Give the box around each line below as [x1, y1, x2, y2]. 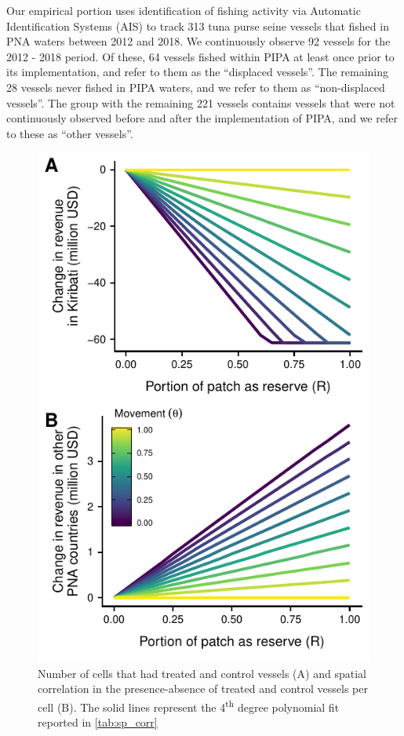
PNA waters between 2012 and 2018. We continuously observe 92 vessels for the [6, 33, 391, 49]
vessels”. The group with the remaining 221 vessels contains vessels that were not [6, 94, 395, 111]
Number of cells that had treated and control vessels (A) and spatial [38, 665, 366, 681]
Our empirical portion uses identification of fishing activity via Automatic [6, 2, 361, 18]
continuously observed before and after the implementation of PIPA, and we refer [6, 110, 398, 126]
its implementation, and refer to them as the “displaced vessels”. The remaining [6, 64, 389, 80]
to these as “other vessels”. [6, 125, 133, 141]
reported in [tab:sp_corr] [38, 714, 158, 731]
